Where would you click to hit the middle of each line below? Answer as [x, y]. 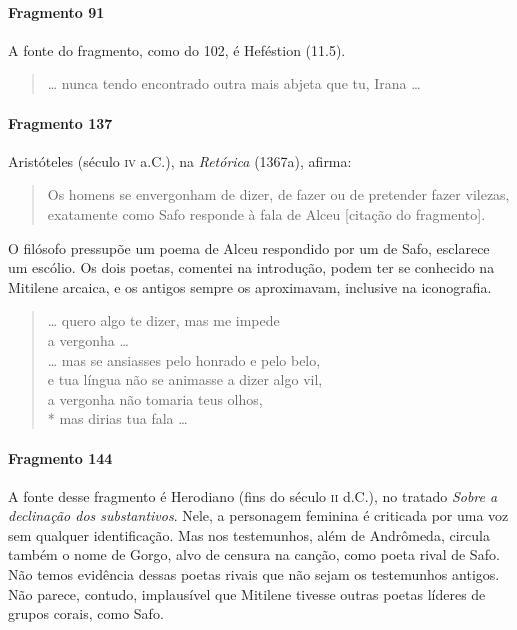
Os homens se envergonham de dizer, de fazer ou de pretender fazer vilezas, [278, 194]
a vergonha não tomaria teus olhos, [155, 398]
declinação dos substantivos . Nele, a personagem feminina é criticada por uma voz [258, 515]
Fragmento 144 [60, 457]
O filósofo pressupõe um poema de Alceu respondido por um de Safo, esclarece [249, 247]
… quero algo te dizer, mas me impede [163, 320]
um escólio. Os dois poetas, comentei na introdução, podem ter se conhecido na [251, 267]
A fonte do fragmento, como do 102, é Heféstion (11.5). [177, 49]
